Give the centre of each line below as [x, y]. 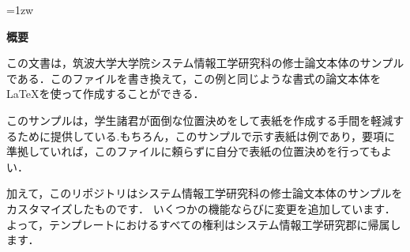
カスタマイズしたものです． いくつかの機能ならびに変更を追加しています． [201, 208]
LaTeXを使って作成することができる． [105, 94]
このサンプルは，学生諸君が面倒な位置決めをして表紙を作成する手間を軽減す [205, 120]
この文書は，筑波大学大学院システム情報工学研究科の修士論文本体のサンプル [205, 63]
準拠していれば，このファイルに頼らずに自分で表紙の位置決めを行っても [194, 151]
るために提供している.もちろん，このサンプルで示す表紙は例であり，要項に [201, 135]
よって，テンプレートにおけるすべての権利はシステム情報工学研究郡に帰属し [204, 224]
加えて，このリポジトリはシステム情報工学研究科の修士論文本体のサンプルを [205, 193]
